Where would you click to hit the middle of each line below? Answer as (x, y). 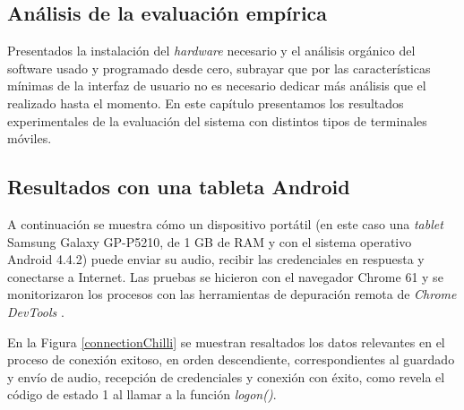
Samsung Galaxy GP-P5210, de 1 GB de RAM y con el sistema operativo (210, 241)
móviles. (30, 138)
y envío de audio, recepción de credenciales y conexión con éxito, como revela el (226, 376)
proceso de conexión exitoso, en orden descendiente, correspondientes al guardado (231, 359)
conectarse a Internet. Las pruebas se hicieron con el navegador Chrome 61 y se (225, 276)
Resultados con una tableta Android (179, 187)
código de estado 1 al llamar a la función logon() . (142, 394)
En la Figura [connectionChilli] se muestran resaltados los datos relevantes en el (226, 342)
